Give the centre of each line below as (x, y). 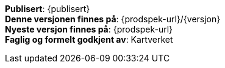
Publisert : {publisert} (48, 9)
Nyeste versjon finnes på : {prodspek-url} (89, 29)
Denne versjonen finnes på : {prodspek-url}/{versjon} (113, 19)
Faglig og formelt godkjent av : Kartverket (89, 39)
